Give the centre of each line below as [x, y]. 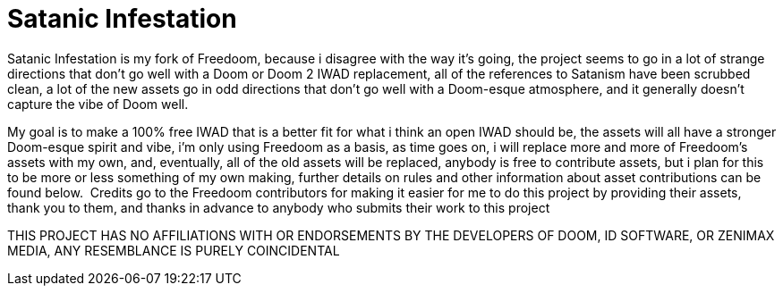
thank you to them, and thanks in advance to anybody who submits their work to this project [279, 207]
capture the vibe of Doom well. [98, 104]
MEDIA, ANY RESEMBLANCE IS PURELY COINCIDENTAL [174, 250]
